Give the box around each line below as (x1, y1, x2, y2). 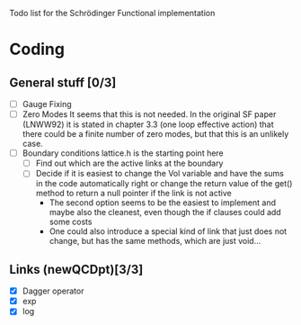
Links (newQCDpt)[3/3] (9, 261, 144, 277)
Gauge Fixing (22, 99, 72, 109)
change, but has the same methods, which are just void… (49, 236, 261, 247)
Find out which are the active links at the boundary (35, 158, 224, 169)
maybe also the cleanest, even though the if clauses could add (49, 207, 281, 218)
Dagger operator (22, 285, 84, 296)
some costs (49, 216, 93, 228)
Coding (9, 40, 66, 59)
